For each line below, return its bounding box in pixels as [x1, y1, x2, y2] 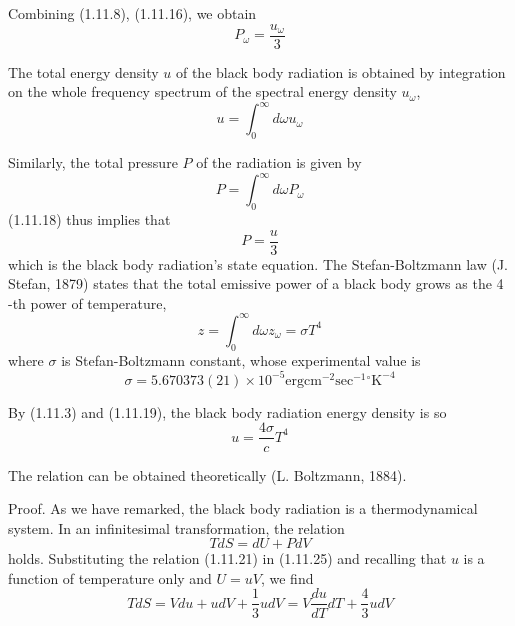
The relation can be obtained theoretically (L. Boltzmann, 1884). [8, 464, 407, 485]
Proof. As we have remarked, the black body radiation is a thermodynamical [8, 498, 478, 519]
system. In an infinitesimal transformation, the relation [8, 517, 345, 538]
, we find [260, 567, 314, 588]
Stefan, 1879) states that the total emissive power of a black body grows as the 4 [8, 273, 504, 294]
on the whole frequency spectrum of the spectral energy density [8, 81, 397, 102]
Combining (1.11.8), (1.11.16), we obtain [8, 3, 257, 23]
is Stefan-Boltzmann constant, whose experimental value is [61, 349, 421, 370]
